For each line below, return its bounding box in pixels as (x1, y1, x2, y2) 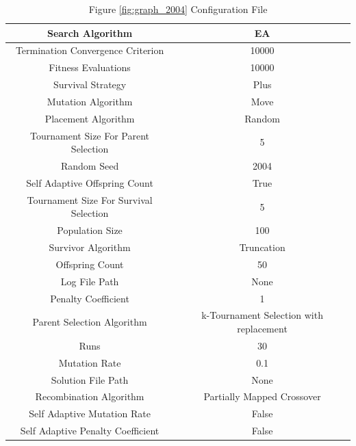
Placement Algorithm (44, 111, 135, 125)
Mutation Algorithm (47, 94, 133, 108)
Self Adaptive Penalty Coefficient (20, 423, 160, 438)
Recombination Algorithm (35, 389, 144, 404)
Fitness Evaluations (49, 60, 131, 75)
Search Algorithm (47, 25, 133, 40)
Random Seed (60, 159, 119, 173)
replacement (237, 322, 288, 336)
